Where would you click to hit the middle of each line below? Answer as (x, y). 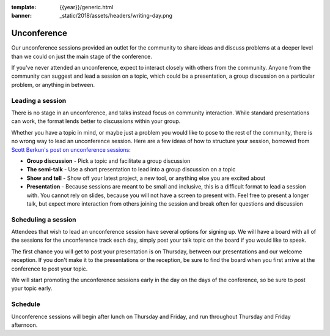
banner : (22, 16)
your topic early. (32, 288)
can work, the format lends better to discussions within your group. (96, 121)
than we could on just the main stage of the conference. (82, 56)
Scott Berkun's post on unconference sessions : (71, 149)
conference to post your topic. (50, 269)
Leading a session (39, 100)
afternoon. (24, 325)
